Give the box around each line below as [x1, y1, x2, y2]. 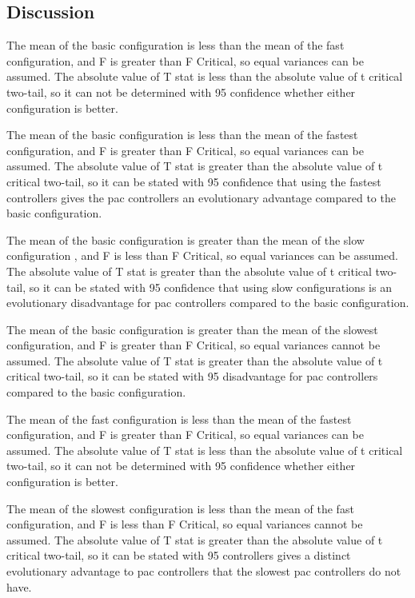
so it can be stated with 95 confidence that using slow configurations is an [29, 278, 392, 295]
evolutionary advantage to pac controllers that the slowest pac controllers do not [6, 563, 401, 580]
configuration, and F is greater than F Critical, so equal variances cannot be [6, 337, 381, 353]
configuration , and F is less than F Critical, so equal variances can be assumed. [6, 247, 398, 264]
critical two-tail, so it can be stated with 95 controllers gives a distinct [6, 547, 351, 564]
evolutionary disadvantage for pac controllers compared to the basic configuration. [6, 294, 409, 311]
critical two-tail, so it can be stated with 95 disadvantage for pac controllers [6, 368, 378, 385]
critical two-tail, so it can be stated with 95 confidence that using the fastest [6, 173, 381, 189]
